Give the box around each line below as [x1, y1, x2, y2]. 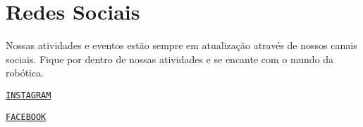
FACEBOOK [6, 112, 47, 122]
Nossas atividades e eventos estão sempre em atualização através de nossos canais [6, 38, 357, 53]
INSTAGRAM [6, 90, 51, 100]
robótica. [6, 65, 44, 80]
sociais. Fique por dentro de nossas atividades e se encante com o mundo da [6, 51, 334, 66]
